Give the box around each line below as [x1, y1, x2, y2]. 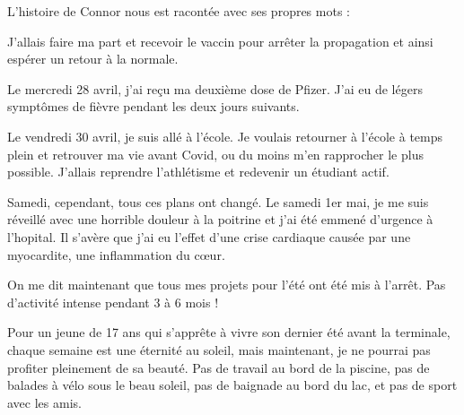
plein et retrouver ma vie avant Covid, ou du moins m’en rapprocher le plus [7, 144, 424, 163]
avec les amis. [7, 393, 82, 411]
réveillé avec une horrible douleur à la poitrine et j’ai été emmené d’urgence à [7, 210, 433, 229]
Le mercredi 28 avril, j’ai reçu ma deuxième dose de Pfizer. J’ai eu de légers [7, 79, 423, 98]
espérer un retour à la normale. [7, 49, 179, 68]
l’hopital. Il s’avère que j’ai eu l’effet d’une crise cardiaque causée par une [7, 227, 411, 246]
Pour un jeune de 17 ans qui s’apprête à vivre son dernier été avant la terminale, [7, 323, 451, 342]
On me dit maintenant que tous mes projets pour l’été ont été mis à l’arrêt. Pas [7, 275, 446, 294]
